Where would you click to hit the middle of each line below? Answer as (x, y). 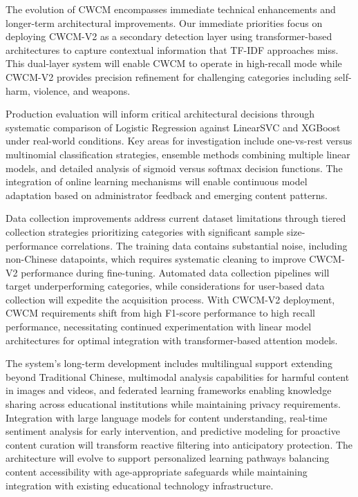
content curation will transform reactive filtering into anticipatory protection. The (179, 444)
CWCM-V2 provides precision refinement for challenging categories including (169, 76)
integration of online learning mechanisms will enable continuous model (157, 181)
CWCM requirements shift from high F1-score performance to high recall (160, 313)
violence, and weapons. (82, 90)
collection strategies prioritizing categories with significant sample (145, 231)
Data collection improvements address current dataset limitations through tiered (176, 218)
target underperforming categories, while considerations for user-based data (165, 286)
